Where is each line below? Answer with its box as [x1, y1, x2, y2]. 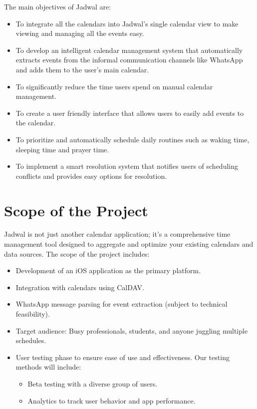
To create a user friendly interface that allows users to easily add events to [15, 107, 244, 118]
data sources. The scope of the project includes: [4, 248, 150, 259]
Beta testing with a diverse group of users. [27, 378, 158, 389]
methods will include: [15, 362, 81, 372]
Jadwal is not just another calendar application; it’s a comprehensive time [4, 229, 231, 239]
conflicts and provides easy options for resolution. [15, 170, 167, 181]
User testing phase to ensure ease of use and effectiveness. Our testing [15, 352, 230, 362]
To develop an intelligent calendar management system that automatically [15, 44, 243, 55]
